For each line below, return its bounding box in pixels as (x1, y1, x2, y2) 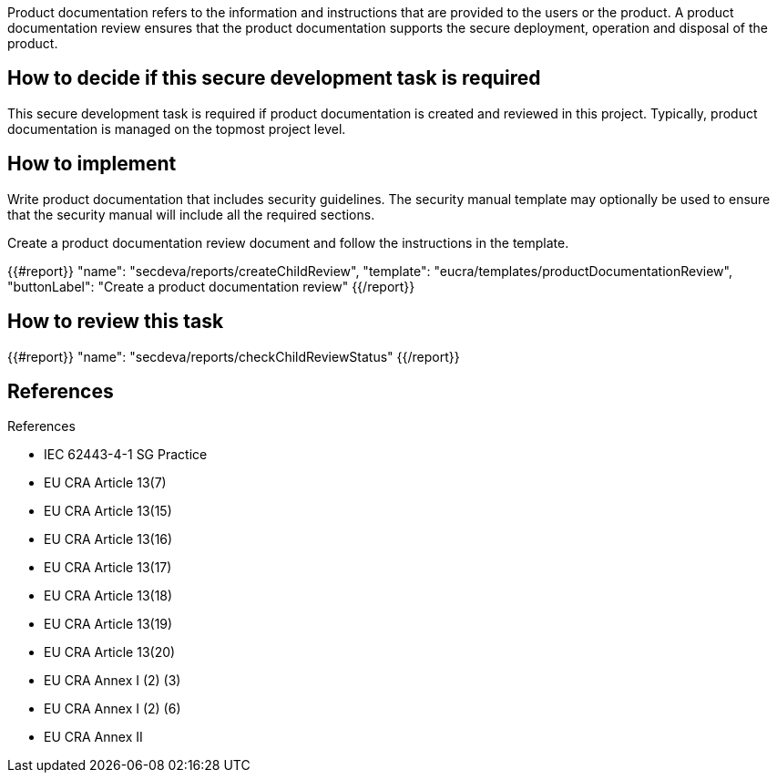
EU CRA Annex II (44, 729, 143, 745)
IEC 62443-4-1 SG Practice (44, 446, 208, 463)
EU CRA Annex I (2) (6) (44, 701, 181, 717)
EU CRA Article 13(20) (44, 644, 176, 661)
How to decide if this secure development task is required (7, 67, 541, 90)
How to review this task (7, 310, 224, 334)
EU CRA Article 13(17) (44, 559, 172, 576)
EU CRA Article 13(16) (44, 531, 173, 548)
